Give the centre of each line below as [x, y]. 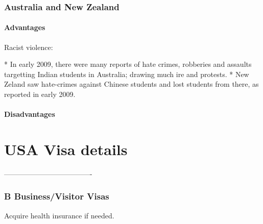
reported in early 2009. [40, 94]
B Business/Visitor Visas [57, 196]
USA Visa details [66, 149]
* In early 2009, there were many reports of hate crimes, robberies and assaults [128, 64]
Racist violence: [29, 47]
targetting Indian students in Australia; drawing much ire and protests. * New [127, 74]
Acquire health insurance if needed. [59, 215]
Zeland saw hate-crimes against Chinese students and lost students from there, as [131, 84]
